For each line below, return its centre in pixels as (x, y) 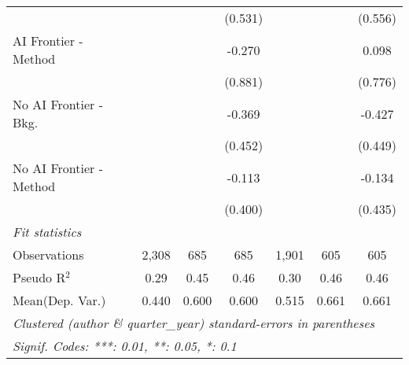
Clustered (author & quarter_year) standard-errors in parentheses (194, 323)
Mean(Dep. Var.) (59, 300)
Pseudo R (39, 277)
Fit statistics (47, 232)
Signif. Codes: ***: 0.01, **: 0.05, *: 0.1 (125, 346)
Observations (48, 254)
